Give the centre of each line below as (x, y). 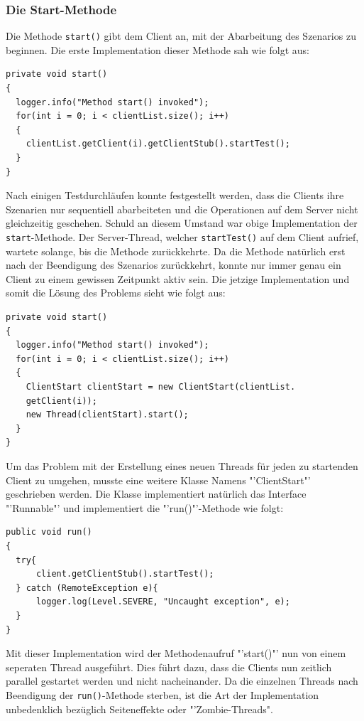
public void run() (49, 532)
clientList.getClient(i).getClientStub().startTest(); (158, 144)
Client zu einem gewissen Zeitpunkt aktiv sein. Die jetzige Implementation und (178, 278)
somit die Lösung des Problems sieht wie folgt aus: (116, 293)
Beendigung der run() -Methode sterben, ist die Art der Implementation (162, 694)
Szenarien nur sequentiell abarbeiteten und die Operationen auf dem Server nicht (182, 209)
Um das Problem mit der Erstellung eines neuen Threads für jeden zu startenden (182, 465)
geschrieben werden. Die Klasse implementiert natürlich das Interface (156, 494)
